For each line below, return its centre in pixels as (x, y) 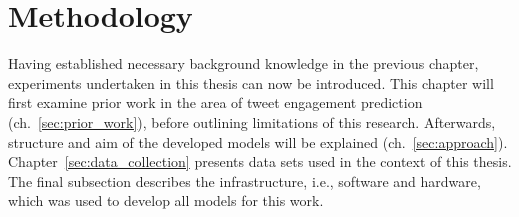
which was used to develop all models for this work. (166, 200)
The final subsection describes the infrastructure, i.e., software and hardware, (244, 180)
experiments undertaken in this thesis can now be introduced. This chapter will (251, 82)
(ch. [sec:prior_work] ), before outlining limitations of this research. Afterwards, (252, 121)
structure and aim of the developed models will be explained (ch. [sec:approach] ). (258, 141)
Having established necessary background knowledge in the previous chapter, (243, 63)
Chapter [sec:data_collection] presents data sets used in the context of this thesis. (260, 161)
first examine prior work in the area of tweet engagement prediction (215, 102)
